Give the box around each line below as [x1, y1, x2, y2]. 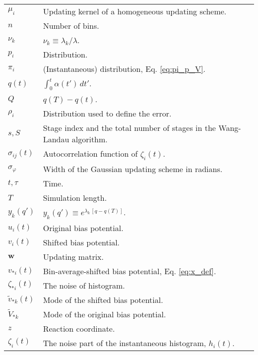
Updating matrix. [43, 250, 104, 262]
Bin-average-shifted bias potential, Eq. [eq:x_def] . [43, 265, 216, 277]
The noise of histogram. [43, 279, 125, 291]
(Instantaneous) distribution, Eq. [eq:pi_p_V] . [43, 63, 205, 74]
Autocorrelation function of [43, 148, 138, 160]
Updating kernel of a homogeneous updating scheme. [43, 5, 227, 17]
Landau [43, 133, 69, 145]
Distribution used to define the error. [43, 108, 172, 119]
